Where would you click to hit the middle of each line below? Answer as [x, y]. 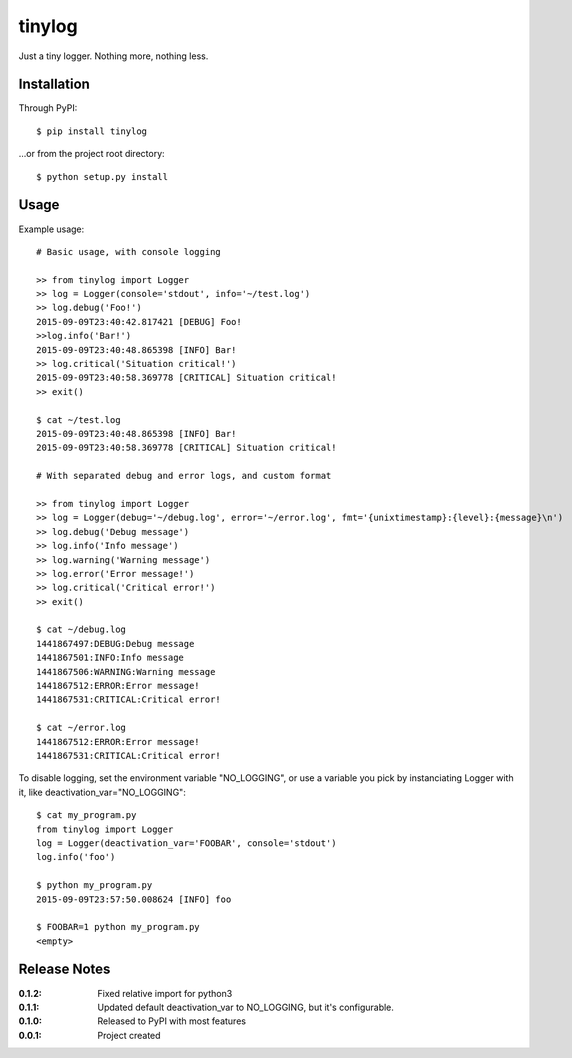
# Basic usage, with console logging [129, 251]
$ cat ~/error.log [81, 728]
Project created [129, 1035]
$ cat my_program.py [86, 815]
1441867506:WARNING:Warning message [126, 671]
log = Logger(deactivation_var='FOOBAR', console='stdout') [186, 843]
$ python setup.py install [102, 176]
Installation [54, 84]
